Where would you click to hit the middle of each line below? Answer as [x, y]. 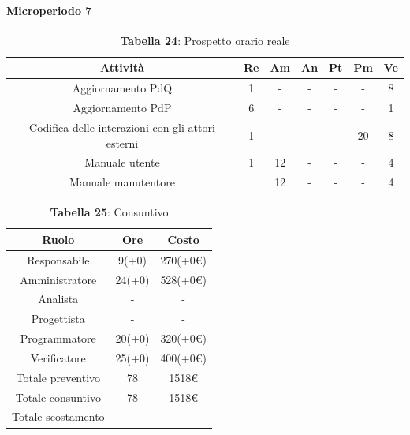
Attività [122, 67]
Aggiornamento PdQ [122, 88]
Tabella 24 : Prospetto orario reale [205, 40]
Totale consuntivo [58, 397]
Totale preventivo [58, 377]
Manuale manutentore [122, 182]
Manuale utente [122, 162]
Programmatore [58, 338]
